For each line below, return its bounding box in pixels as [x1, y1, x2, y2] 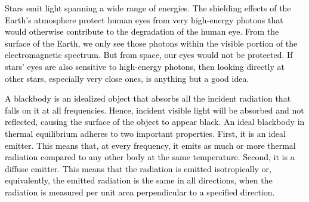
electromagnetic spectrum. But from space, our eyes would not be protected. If [5, 48, 293, 61]
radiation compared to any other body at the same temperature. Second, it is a [5, 151, 295, 163]
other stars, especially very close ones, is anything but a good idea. [5, 72, 249, 84]
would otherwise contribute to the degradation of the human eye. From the [5, 25, 279, 38]
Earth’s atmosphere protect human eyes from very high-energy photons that [5, 13, 283, 26]
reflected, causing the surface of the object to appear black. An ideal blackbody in [5, 115, 305, 128]
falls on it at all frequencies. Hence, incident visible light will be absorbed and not [5, 103, 304, 116]
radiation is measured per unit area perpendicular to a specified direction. [5, 185, 275, 198]
